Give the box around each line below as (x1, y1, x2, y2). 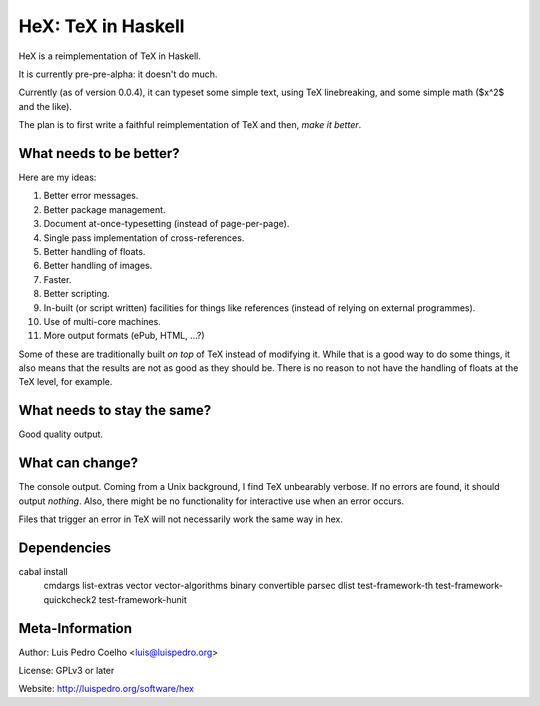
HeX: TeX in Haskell (18, 15, 185, 37)
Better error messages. (43, 190, 139, 202)
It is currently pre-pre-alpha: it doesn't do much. (18, 68, 218, 80)
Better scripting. (43, 288, 110, 300)
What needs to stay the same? (18, 402, 212, 419)
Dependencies (18, 539, 112, 556)
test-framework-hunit (98, 593, 187, 605)
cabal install (18, 565, 69, 577)
